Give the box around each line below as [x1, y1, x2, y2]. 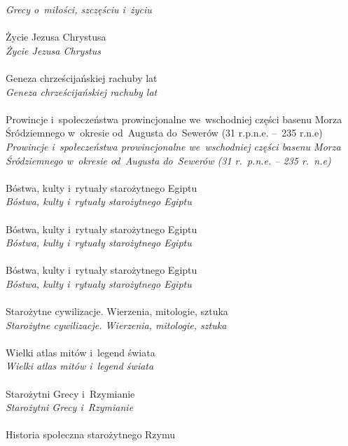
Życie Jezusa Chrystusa [6, 29, 106, 44]
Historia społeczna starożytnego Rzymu [6, 427, 176, 442]
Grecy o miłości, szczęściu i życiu [6, 2, 152, 16]
